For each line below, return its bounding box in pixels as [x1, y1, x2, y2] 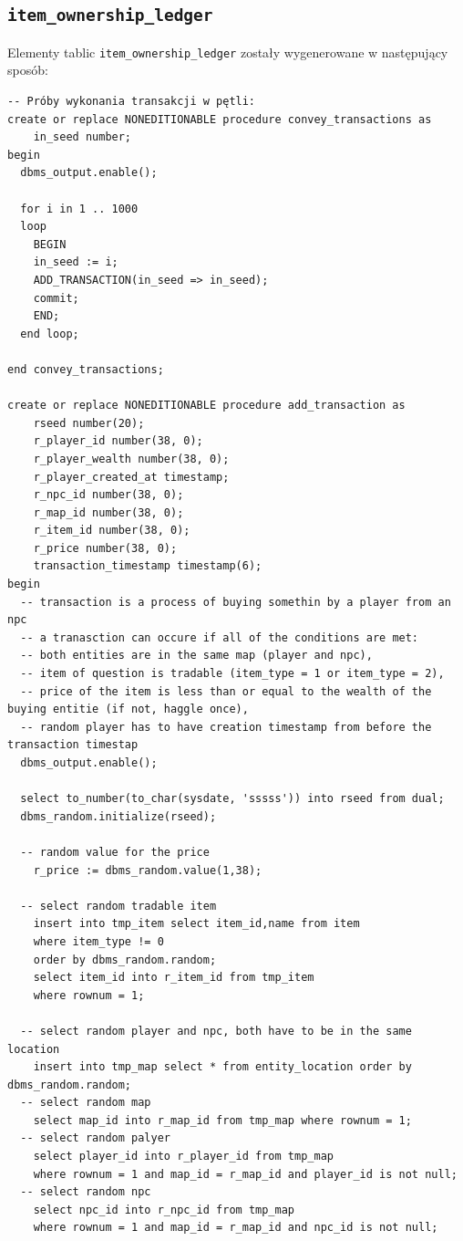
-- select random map [20, 1096, 151, 1110]
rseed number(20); [33, 416, 145, 430]
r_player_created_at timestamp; [33, 470, 230, 484]
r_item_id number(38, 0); [33, 524, 190, 537]
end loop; [20, 327, 79, 340]
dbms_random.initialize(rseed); [20, 809, 217, 823]
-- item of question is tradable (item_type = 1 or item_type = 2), [20, 667, 445, 681]
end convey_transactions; [7, 362, 164, 376]
